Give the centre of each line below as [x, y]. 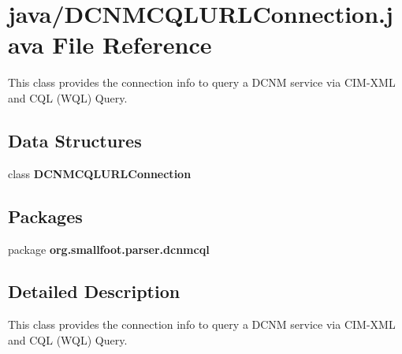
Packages [45, 216]
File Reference [132, 45]
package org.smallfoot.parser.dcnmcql [109, 249]
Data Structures [75, 140]
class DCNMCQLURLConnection [100, 173]
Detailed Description [94, 291]
